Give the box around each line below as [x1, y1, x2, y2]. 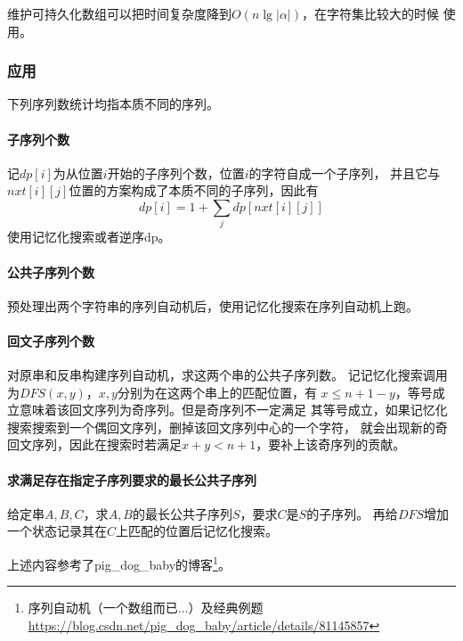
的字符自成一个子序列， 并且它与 [248, 163, 441, 182]
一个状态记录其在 [7, 522, 107, 540]
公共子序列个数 [7, 262, 94, 281]
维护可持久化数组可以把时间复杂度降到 [7, 4, 231, 22]
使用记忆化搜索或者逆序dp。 [7, 227, 171, 246]
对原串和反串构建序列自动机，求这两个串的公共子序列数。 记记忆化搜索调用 [7, 366, 448, 384]
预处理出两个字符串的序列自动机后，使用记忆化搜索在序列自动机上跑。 [7, 296, 418, 315]
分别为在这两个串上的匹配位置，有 [117, 382, 317, 401]
